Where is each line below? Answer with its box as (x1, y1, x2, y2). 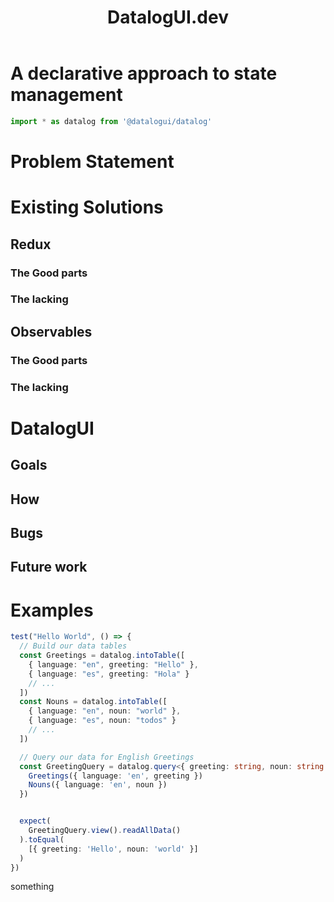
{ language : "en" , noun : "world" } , (28, 706, 182, 716)
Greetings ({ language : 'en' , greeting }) (28, 771, 203, 781)
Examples (10, 599, 94, 621)
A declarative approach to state (10, 62, 278, 85)
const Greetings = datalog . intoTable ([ (19, 651, 186, 661)
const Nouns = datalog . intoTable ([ (19, 697, 168, 707)
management (10, 84, 123, 106)
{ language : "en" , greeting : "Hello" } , (28, 659, 199, 670)
